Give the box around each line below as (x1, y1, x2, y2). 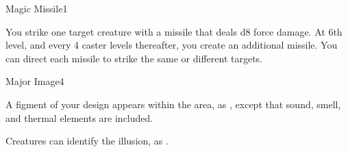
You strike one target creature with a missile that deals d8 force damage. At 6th (5, 24, 343, 38)
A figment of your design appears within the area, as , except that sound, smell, (5, 97, 341, 111)
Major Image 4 (5, 74, 64, 88)
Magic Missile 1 (5, 1, 68, 15)
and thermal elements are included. (5, 110, 153, 125)
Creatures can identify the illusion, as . (5, 134, 169, 148)
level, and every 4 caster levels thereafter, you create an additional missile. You (5, 38, 338, 52)
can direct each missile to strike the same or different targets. (5, 51, 263, 65)
